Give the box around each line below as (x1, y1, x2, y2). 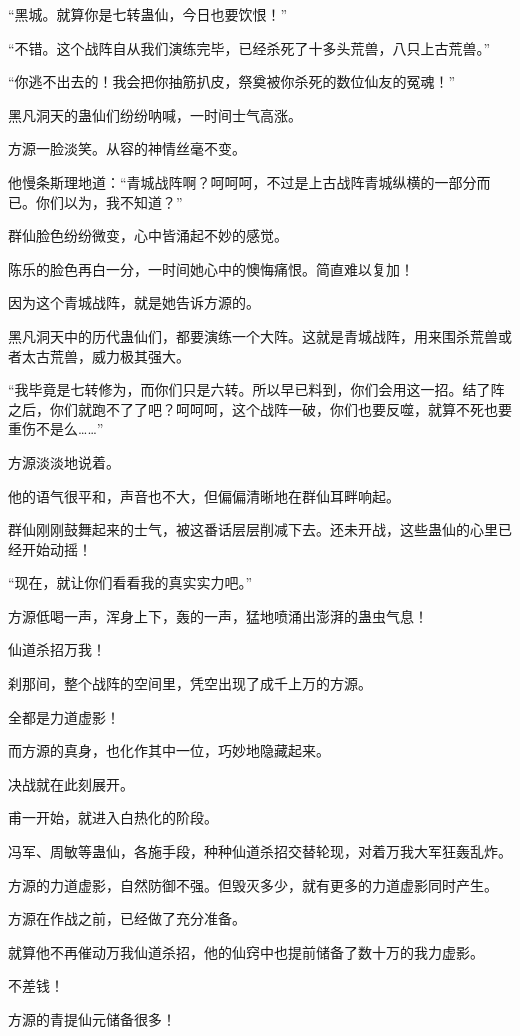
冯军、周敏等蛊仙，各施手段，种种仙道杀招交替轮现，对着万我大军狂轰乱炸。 (8, 841, 512, 862)
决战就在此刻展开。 (8, 773, 134, 794)
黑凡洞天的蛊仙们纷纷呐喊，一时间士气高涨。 (8, 104, 302, 125)
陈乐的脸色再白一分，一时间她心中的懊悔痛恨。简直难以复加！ (8, 258, 414, 279)
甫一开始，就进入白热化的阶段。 (8, 807, 218, 828)
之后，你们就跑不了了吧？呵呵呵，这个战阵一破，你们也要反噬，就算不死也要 (8, 398, 512, 419)
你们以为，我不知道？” (35, 191, 183, 212)
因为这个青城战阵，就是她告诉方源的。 (8, 292, 260, 313)
